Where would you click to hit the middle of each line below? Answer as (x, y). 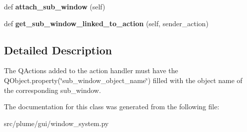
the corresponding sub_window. (52, 90)
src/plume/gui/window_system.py (56, 123)
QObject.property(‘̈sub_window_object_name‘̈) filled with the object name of (123, 80)
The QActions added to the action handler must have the (91, 70)
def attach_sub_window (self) (55, 6)
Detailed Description (58, 50)
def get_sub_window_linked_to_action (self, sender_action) (106, 23)
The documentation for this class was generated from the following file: (112, 107)
